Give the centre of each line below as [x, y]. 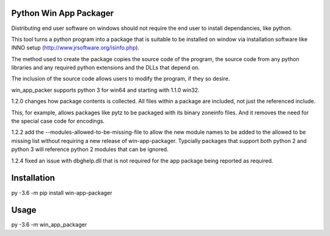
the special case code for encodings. [58, 121]
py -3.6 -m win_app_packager [49, 225]
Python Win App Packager [63, 13]
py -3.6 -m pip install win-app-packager [62, 193]
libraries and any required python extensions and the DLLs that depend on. [105, 68]
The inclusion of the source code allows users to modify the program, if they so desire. [121, 79]
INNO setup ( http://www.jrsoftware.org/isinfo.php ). [75, 48]
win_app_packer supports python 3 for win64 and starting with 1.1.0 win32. [105, 90]
